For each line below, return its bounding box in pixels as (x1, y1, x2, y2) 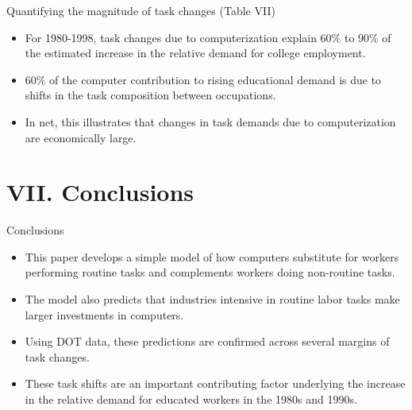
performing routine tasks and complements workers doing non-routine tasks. (25, 264, 395, 280)
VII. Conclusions (6, 176, 194, 208)
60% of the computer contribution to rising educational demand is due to (25, 71, 382, 87)
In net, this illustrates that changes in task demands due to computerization (25, 113, 396, 130)
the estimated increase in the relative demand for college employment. (25, 44, 366, 61)
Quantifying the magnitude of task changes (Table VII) (6, 2, 275, 18)
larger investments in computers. (25, 306, 184, 323)
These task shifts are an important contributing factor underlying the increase (25, 375, 406, 392)
